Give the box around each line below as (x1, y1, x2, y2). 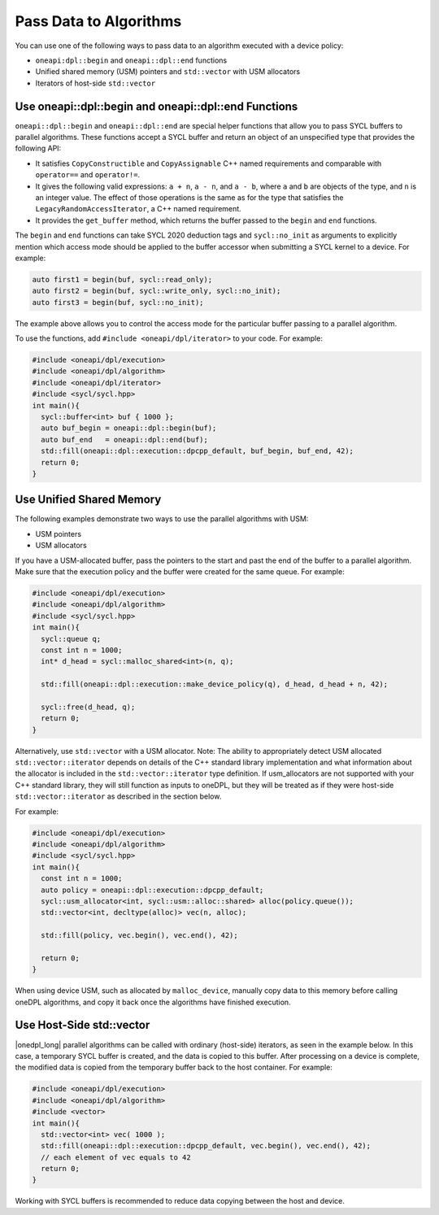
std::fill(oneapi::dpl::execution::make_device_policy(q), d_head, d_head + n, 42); (41, 680, 389, 689)
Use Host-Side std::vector (15, 1018, 150, 1032)
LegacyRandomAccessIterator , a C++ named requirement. (35, 204, 241, 214)
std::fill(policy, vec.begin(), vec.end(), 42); (41, 931, 239, 940)
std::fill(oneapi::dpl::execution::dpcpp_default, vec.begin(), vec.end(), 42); (41, 1141, 372, 1151)
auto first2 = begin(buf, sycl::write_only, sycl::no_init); (32, 286, 281, 296)
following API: (15, 143, 62, 154)
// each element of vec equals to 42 (41, 1152, 191, 1162)
